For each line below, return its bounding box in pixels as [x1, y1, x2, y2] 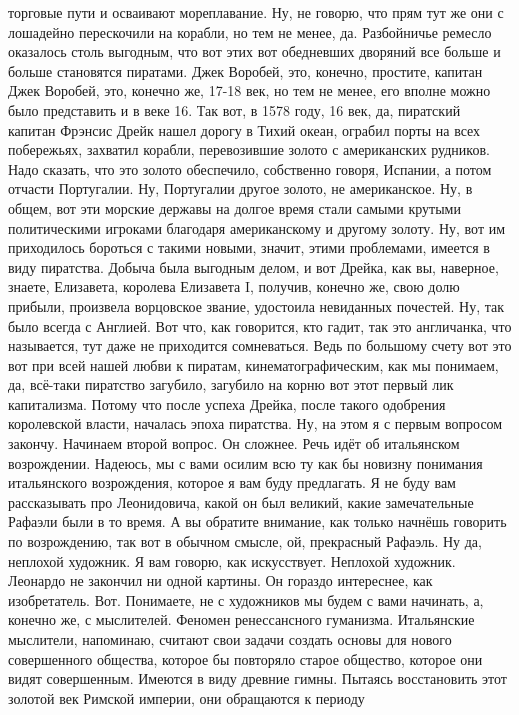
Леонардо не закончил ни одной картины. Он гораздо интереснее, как [8, 570, 433, 591]
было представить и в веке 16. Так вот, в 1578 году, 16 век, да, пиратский [8, 99, 461, 120]
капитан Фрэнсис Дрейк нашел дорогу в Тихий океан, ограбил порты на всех [8, 119, 481, 140]
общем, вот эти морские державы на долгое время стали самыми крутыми [8, 197, 461, 218]
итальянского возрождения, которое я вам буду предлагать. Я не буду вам [8, 472, 456, 493]
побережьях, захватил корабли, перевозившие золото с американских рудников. [8, 139, 490, 160]
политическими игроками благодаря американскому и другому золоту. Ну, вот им [8, 217, 506, 238]
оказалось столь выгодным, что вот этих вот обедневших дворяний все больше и [8, 41, 501, 62]
